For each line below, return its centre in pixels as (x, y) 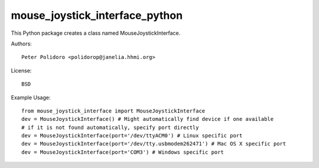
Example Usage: (31, 97)
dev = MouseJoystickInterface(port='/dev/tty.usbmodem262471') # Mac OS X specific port (154, 144)
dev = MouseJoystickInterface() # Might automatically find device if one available (148, 119)
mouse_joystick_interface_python (97, 15)
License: (21, 70)
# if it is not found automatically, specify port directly (110, 127)
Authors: (21, 44)
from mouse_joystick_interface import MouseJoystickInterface (113, 111)
